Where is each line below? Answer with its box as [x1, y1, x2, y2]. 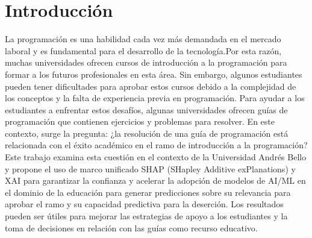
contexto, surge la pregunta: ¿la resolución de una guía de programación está [5, 127, 289, 139]
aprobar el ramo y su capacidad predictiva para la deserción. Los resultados [5, 198, 284, 210]
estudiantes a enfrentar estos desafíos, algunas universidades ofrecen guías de [5, 103, 288, 116]
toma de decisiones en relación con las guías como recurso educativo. [5, 221, 258, 234]
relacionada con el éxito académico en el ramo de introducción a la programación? [5, 139, 308, 151]
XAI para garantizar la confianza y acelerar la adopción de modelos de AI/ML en [5, 174, 306, 187]
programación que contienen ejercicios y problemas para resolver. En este [5, 115, 275, 128]
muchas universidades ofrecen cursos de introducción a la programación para [5, 56, 287, 69]
